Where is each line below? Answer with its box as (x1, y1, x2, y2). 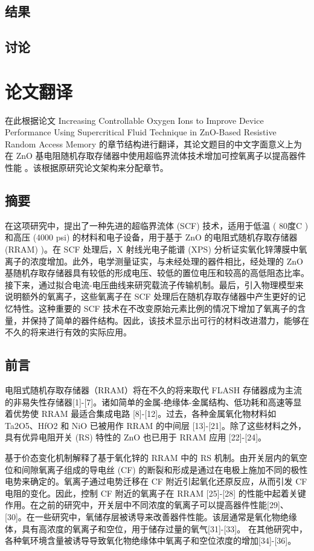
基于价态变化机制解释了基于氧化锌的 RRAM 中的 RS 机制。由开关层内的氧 (5, 451, 299, 463)
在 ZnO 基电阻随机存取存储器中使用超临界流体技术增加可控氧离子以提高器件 (5, 149, 306, 162)
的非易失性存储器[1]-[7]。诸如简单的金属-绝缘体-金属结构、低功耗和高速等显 (5, 395, 302, 408)
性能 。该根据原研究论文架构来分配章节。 (5, 161, 168, 174)
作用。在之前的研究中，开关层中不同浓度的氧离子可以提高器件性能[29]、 (5, 498, 289, 511)
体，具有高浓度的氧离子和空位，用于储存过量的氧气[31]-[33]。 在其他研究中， (5, 522, 307, 535)
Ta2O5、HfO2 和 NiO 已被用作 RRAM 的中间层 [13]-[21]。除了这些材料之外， (5, 419, 306, 431)
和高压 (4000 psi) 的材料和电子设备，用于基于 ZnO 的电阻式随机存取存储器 (5, 231, 298, 243)
